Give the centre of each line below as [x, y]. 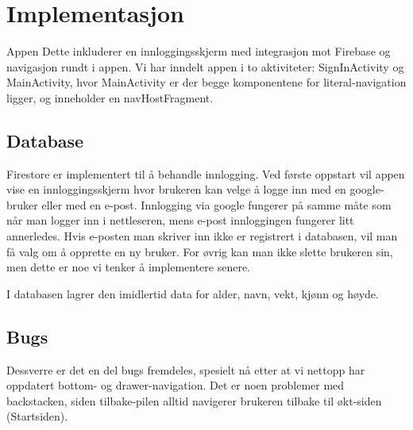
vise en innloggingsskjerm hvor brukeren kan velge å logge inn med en [176, 189]
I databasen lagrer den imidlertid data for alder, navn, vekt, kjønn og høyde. [193, 293]
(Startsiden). [37, 416]
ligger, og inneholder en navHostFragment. [110, 97]
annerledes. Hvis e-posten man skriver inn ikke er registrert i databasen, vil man [202, 236]
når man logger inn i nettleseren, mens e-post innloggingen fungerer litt [180, 220]
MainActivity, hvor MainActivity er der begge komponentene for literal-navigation [206, 82]
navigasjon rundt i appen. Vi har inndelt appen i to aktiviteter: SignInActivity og [205, 66]
